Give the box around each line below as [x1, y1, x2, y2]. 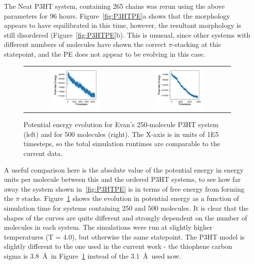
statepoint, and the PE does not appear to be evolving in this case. [4, 48, 206, 59]
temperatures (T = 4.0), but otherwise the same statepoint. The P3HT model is [4, 231, 245, 242]
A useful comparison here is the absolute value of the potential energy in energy [4, 164, 244, 175]
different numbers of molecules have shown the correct [4, 39, 166, 49]
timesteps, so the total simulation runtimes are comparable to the [23, 138, 220, 149]
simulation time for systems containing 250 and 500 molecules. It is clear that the [4, 202, 249, 213]
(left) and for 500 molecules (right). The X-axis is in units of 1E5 [23, 129, 219, 139]
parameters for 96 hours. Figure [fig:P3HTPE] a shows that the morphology [4, 10, 231, 21]
